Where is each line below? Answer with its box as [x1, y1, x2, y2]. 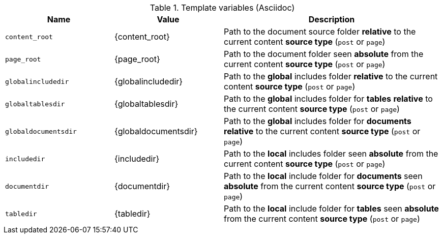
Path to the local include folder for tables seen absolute [224, 203, 439, 214]
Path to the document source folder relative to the [224, 26, 416, 37]
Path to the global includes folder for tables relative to [224, 94, 433, 104]
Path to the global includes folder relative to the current [224, 71, 438, 81]
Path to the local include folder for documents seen [224, 171, 423, 181]
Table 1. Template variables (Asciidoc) [150, 3, 295, 13]
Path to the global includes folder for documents [224, 116, 411, 126]
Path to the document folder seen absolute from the [224, 49, 424, 59]
